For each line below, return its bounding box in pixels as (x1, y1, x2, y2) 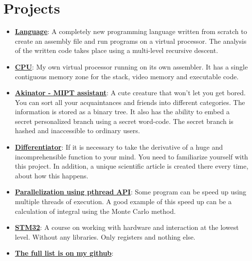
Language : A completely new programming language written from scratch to (15, 26, 247, 36)
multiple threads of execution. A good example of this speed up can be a (15, 196, 232, 207)
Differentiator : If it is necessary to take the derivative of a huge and (15, 142, 223, 152)
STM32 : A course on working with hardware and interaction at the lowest (15, 222, 239, 232)
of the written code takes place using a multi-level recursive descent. (15, 45, 218, 55)
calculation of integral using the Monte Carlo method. (15, 206, 176, 216)
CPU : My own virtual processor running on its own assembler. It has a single (15, 61, 248, 71)
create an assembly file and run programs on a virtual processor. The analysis (15, 35, 247, 46)
